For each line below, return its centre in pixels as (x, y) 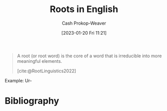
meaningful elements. (39, 61)
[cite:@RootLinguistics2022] (47, 71)
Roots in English (84, 9)
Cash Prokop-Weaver (84, 23)
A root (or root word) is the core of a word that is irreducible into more (89, 56)
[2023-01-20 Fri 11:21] (84, 33)
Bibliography (32, 101)
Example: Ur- (18, 80)
